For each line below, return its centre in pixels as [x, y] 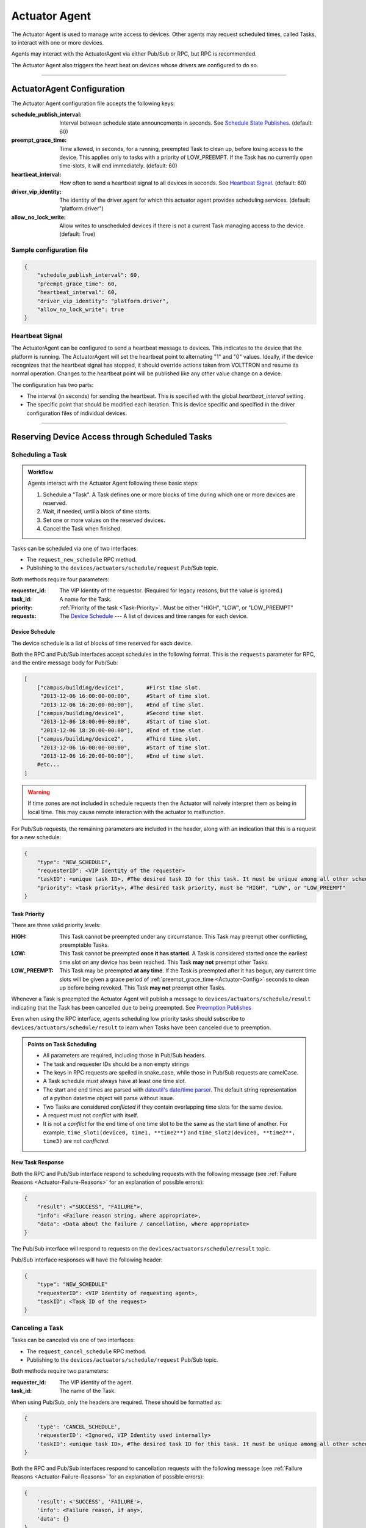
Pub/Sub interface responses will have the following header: [87, 1260]
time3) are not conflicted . [76, 1141]
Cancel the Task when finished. [82, 529]
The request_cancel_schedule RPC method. [86, 1351]
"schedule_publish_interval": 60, [88, 275]
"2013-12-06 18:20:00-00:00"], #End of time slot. [122, 730]
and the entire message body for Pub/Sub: [65, 663]
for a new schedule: [36, 837]
